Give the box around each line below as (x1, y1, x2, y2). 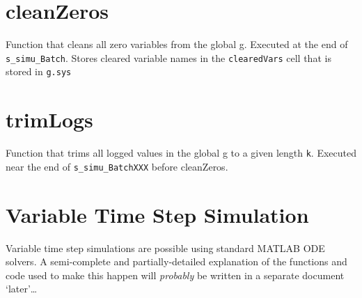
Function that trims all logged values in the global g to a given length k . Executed (6, 146, 357, 160)
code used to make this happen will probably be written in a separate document (6, 267, 345, 282)
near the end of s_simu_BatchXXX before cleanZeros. (6, 159, 228, 173)
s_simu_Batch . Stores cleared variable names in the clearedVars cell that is (6, 50, 331, 65)
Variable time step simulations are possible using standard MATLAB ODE (6, 240, 325, 255)
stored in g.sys (6, 64, 72, 79)
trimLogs (6, 105, 93, 134)
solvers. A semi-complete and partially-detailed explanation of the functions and (6, 254, 347, 269)
